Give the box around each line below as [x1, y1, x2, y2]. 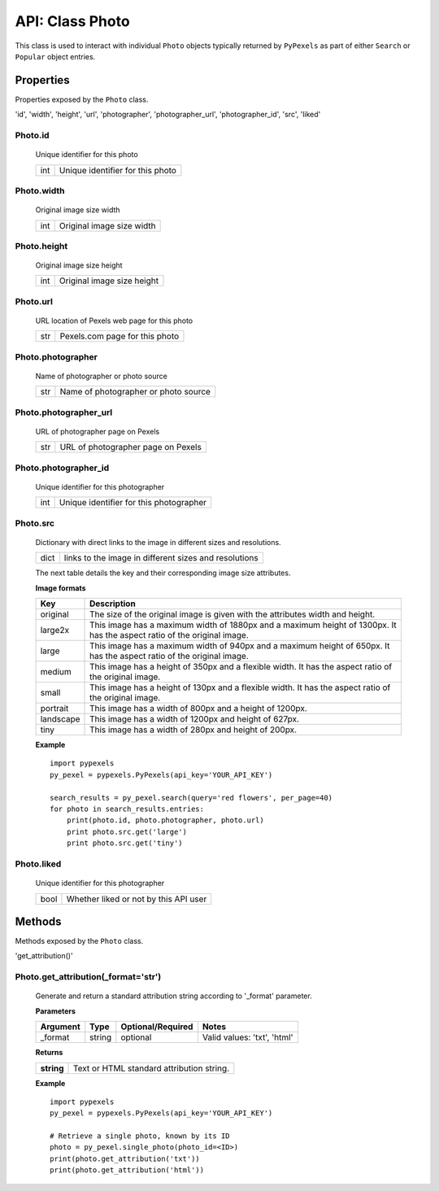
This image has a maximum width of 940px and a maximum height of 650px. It [89, 640, 390, 652]
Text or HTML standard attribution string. [73, 1062, 230, 1074]
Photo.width [15, 185, 65, 196]
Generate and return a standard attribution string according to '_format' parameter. [35, 991, 312, 1001]
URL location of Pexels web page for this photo [35, 316, 193, 325]
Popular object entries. [15, 51, 96, 61]
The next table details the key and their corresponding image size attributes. [35, 568, 291, 578]
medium [40, 666, 72, 678]
